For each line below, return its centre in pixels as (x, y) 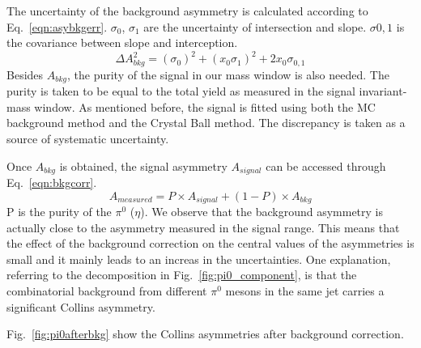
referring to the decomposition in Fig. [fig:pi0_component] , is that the (182, 275)
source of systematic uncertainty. (88, 138)
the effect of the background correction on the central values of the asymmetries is (210, 243)
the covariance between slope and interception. (122, 42)
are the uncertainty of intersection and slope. (255, 26)
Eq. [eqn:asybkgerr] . (57, 26)
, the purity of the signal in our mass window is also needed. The (228, 74)
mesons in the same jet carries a (305, 291)
